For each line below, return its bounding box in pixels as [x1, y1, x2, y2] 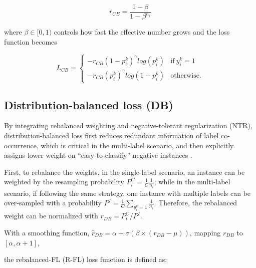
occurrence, [4, 140, 39, 150]
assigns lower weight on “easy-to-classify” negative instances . [4, 150, 192, 160]
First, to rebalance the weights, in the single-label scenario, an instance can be [4, 166, 245, 177]
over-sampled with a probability [4, 197, 102, 208]
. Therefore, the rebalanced [154, 197, 237, 208]
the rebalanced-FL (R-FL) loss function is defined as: [4, 254, 167, 264]
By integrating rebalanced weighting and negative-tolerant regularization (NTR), [4, 120, 252, 131]
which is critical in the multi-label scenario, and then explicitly [41, 140, 234, 150]
